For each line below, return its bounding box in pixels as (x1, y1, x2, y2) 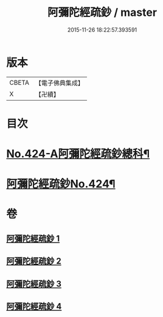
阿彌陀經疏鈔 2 (6, 256, 62, 266)
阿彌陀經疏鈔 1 (6, 233, 60, 244)
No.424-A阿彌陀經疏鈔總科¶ (6, 147, 150, 161)
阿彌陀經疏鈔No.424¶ (6, 177, 116, 191)
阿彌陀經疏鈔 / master (47, 5, 157, 20)
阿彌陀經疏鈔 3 (6, 279, 62, 289)
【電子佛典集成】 (35, 79, 84, 87)
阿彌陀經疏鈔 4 (6, 301, 62, 312)
